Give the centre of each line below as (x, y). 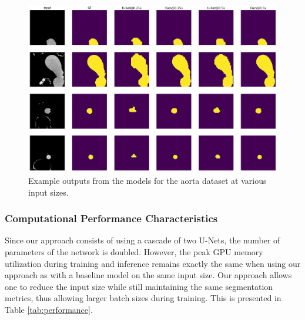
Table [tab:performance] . (49, 309)
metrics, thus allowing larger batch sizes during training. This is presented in (143, 298)
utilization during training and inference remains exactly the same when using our (153, 263)
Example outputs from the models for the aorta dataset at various (148, 180)
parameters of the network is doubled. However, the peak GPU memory (134, 251)
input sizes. (48, 192)
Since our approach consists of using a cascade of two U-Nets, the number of (143, 240)
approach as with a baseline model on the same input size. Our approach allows (148, 275)
